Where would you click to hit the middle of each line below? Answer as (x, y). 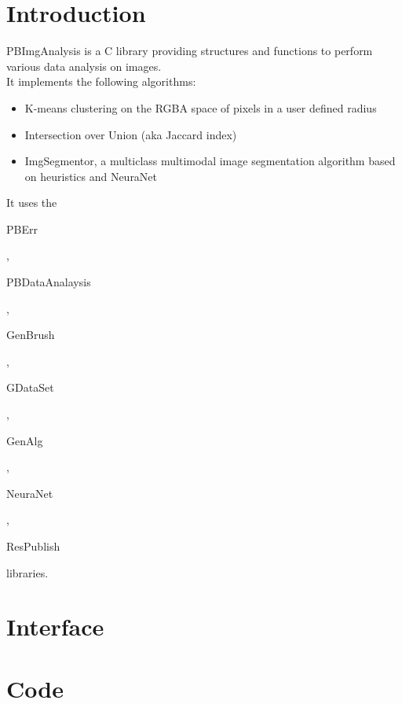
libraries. (27, 572)
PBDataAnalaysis (49, 282)
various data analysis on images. (84, 66)
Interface (55, 627)
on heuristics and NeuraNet (91, 176)
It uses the (32, 203)
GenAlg (25, 440)
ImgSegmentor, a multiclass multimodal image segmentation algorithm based (210, 161)
